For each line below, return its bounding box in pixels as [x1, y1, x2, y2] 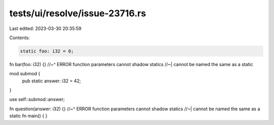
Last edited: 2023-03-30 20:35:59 [9, 25, 82, 32]
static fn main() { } [9, 113, 48, 119]
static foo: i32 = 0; [20, 48, 74, 54]
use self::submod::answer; [9, 97, 65, 103]
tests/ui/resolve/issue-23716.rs [9, 8, 147, 19]
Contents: [9, 35, 30, 41]
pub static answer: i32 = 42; [22, 78, 81, 84]
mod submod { [9, 71, 41, 77]
